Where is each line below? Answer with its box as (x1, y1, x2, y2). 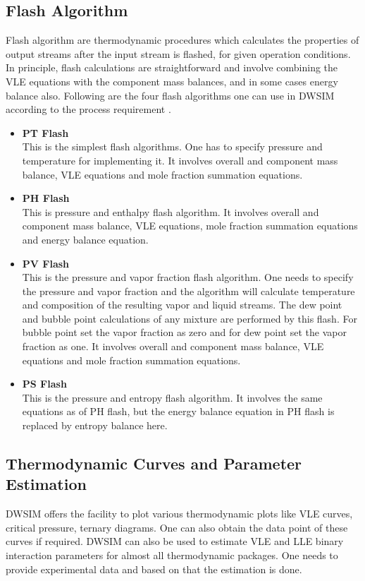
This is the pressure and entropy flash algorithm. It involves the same (22, 390, 323, 405)
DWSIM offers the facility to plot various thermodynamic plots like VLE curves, (6, 506, 353, 521)
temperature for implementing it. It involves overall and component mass (22, 152, 338, 167)
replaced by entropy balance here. (22, 418, 168, 433)
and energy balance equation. (22, 232, 149, 246)
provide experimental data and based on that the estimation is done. (6, 561, 302, 576)
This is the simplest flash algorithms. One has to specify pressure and (22, 139, 323, 154)
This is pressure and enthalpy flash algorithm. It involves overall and (22, 204, 319, 219)
